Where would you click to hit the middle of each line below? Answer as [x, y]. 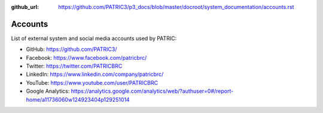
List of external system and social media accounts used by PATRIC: [94, 38]
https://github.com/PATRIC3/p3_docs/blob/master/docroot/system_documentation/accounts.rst [176, 7]
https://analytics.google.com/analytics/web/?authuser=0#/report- [152, 91]
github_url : [25, 7]
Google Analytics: [48, 91]
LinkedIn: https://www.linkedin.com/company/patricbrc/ [95, 74]
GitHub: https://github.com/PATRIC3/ [71, 49]
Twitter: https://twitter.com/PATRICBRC [74, 66]
